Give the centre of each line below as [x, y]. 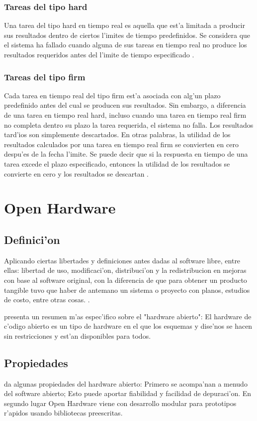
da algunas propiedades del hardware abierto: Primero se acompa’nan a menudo [126, 383]
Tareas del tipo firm [45, 77]
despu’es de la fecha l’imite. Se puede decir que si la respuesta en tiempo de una [126, 154]
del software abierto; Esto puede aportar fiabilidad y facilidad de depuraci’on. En [128, 393]
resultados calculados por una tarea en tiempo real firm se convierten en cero [121, 144]
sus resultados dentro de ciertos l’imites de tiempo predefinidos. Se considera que [127, 35]
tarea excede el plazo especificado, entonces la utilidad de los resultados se [117, 163]
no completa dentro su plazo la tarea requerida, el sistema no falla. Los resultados [129, 124]
